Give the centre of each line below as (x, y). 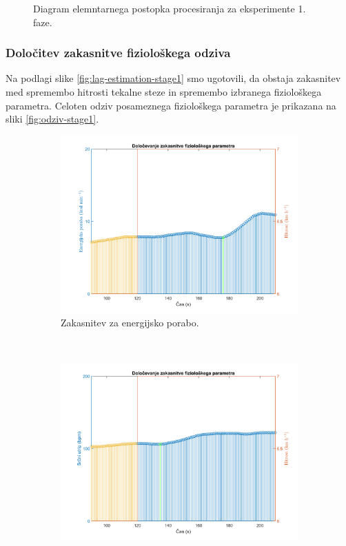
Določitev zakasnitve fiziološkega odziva (118, 53)
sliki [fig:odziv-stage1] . (52, 119)
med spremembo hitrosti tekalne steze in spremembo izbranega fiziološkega (164, 92)
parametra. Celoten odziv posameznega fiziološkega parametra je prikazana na (171, 105)
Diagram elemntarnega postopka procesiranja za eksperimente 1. (170, 8)
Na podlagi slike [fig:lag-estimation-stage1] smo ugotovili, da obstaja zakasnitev (173, 78)
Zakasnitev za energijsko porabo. (130, 323)
